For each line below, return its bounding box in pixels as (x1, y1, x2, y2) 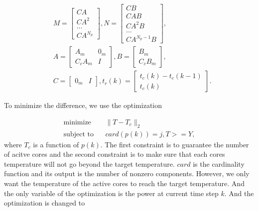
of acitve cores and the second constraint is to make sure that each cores (4, 149, 225, 159)
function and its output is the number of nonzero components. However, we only (4, 168, 250, 179)
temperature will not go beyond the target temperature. (4, 158, 175, 169)
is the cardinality (193, 158, 245, 169)
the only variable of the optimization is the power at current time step (4, 188, 219, 198)
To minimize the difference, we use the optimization (4, 100, 162, 110)
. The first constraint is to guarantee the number (100, 139, 249, 149)
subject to (63, 130, 94, 138)
